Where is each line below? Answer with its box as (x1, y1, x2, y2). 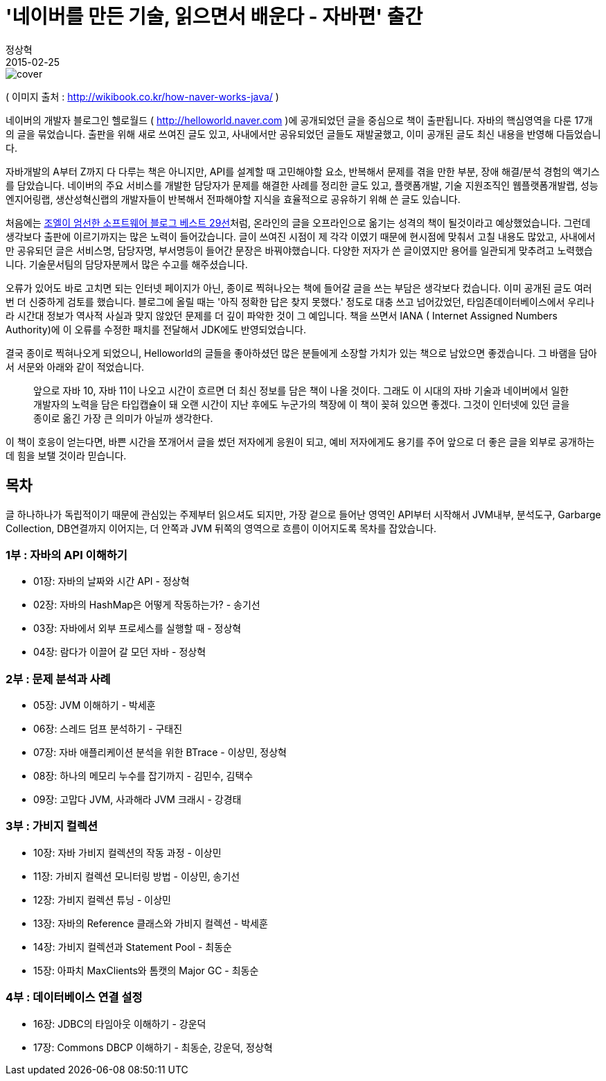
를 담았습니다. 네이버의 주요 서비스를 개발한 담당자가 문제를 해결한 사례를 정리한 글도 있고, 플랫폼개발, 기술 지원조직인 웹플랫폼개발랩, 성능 (6, 179, 598, 191)
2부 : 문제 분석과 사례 (6, 671, 111, 686)
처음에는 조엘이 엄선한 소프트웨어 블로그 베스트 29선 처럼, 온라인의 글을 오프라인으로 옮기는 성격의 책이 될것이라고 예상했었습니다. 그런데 (6, 216, 591, 229)
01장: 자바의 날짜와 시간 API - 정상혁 (33, 575, 190, 588)
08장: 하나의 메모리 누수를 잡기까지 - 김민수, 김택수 (33, 770, 253, 782)
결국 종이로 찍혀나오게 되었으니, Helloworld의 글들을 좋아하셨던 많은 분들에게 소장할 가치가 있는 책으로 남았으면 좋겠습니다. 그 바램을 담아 (6, 346, 597, 359)
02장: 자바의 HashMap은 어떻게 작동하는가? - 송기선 (33, 599, 260, 611)
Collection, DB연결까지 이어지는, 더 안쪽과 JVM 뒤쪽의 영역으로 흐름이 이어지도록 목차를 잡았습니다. (6, 522, 436, 534)
